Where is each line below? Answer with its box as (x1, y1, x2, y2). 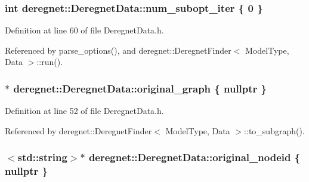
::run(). (36, 55, 63, 68)
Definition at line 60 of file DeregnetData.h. (5, 24, 164, 36)
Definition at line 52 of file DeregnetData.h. (5, 104, 164, 117)
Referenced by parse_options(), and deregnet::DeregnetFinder (5, 44, 231, 56)
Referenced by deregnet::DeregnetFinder (5, 124, 152, 137)
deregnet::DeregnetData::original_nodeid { (88, 150, 301, 165)
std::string (17, 150, 67, 165)
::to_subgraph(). (244, 124, 305, 137)
